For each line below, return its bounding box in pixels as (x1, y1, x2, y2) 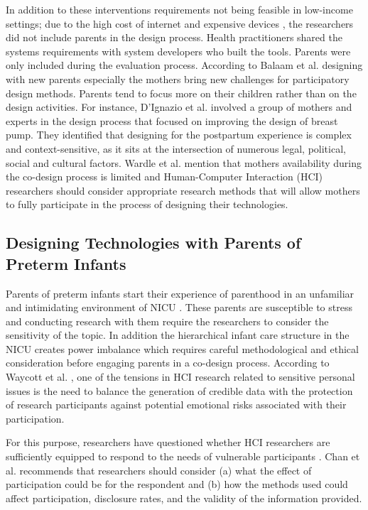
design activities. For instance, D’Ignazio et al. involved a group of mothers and (6, 99, 352, 114)
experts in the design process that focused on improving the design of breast (6, 113, 338, 128)
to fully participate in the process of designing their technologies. (6, 197, 288, 212)
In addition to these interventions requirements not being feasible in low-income (6, 2, 353, 16)
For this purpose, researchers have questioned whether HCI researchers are (6, 435, 330, 450)
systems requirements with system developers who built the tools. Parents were (6, 43, 351, 58)
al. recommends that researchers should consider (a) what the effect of (6, 462, 312, 477)
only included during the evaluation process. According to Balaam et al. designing (6, 58, 363, 72)
